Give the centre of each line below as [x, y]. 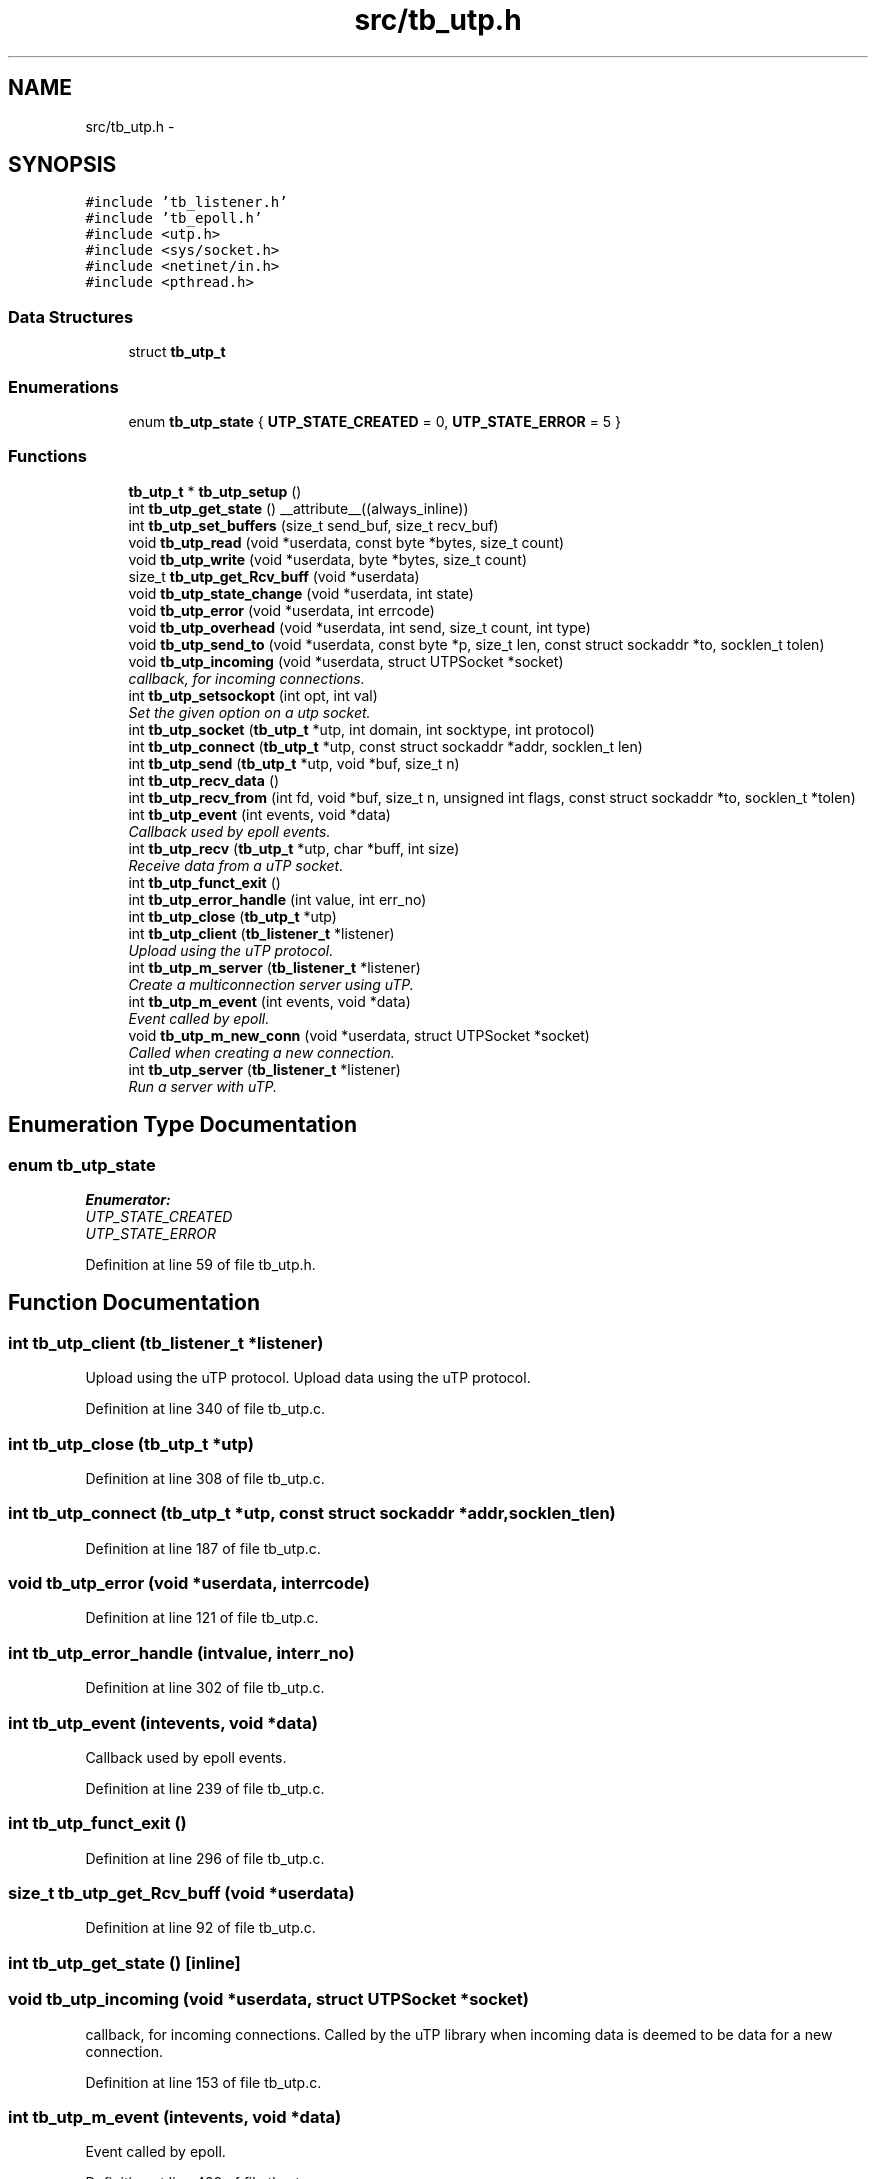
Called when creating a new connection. [261, 1052]
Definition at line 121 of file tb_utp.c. [202, 1618]
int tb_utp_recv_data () [204, 780]
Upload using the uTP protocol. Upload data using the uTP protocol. [308, 1378]
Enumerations [63, 386]
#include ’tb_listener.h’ [186, 202]
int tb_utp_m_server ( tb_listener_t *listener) [274, 967]
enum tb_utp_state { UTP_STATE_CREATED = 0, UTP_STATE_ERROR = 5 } [375, 421]
